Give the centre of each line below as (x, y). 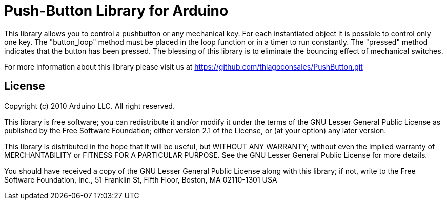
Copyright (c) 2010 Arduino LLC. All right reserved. (89, 106)
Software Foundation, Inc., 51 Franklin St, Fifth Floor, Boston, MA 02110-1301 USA (141, 179)
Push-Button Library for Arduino (116, 11)
